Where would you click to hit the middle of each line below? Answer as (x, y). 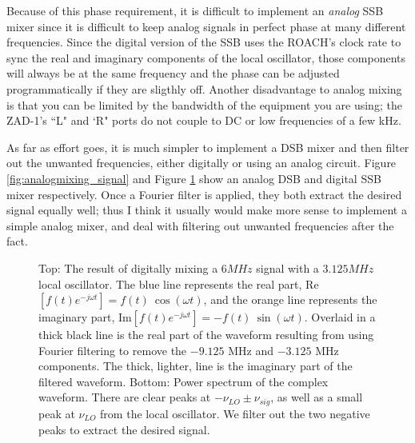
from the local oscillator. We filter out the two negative (235, 413)
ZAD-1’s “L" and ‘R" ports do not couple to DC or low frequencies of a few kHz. (204, 120)
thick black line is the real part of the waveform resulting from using (206, 335)
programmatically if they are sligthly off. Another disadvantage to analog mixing (204, 88)
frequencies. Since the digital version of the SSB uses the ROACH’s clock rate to (204, 42)
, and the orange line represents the (290, 299)
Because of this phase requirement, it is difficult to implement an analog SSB (195, 10)
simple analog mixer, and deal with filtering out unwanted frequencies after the (200, 225)
